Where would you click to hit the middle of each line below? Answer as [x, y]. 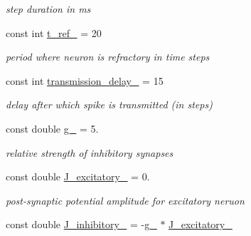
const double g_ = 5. [52, 128]
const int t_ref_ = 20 [54, 32]
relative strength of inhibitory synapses [90, 152]
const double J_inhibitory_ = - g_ [81, 224]
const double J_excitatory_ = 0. [78, 176]
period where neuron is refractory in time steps [108, 57]
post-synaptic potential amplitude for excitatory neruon [125, 200]
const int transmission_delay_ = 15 [85, 80]
